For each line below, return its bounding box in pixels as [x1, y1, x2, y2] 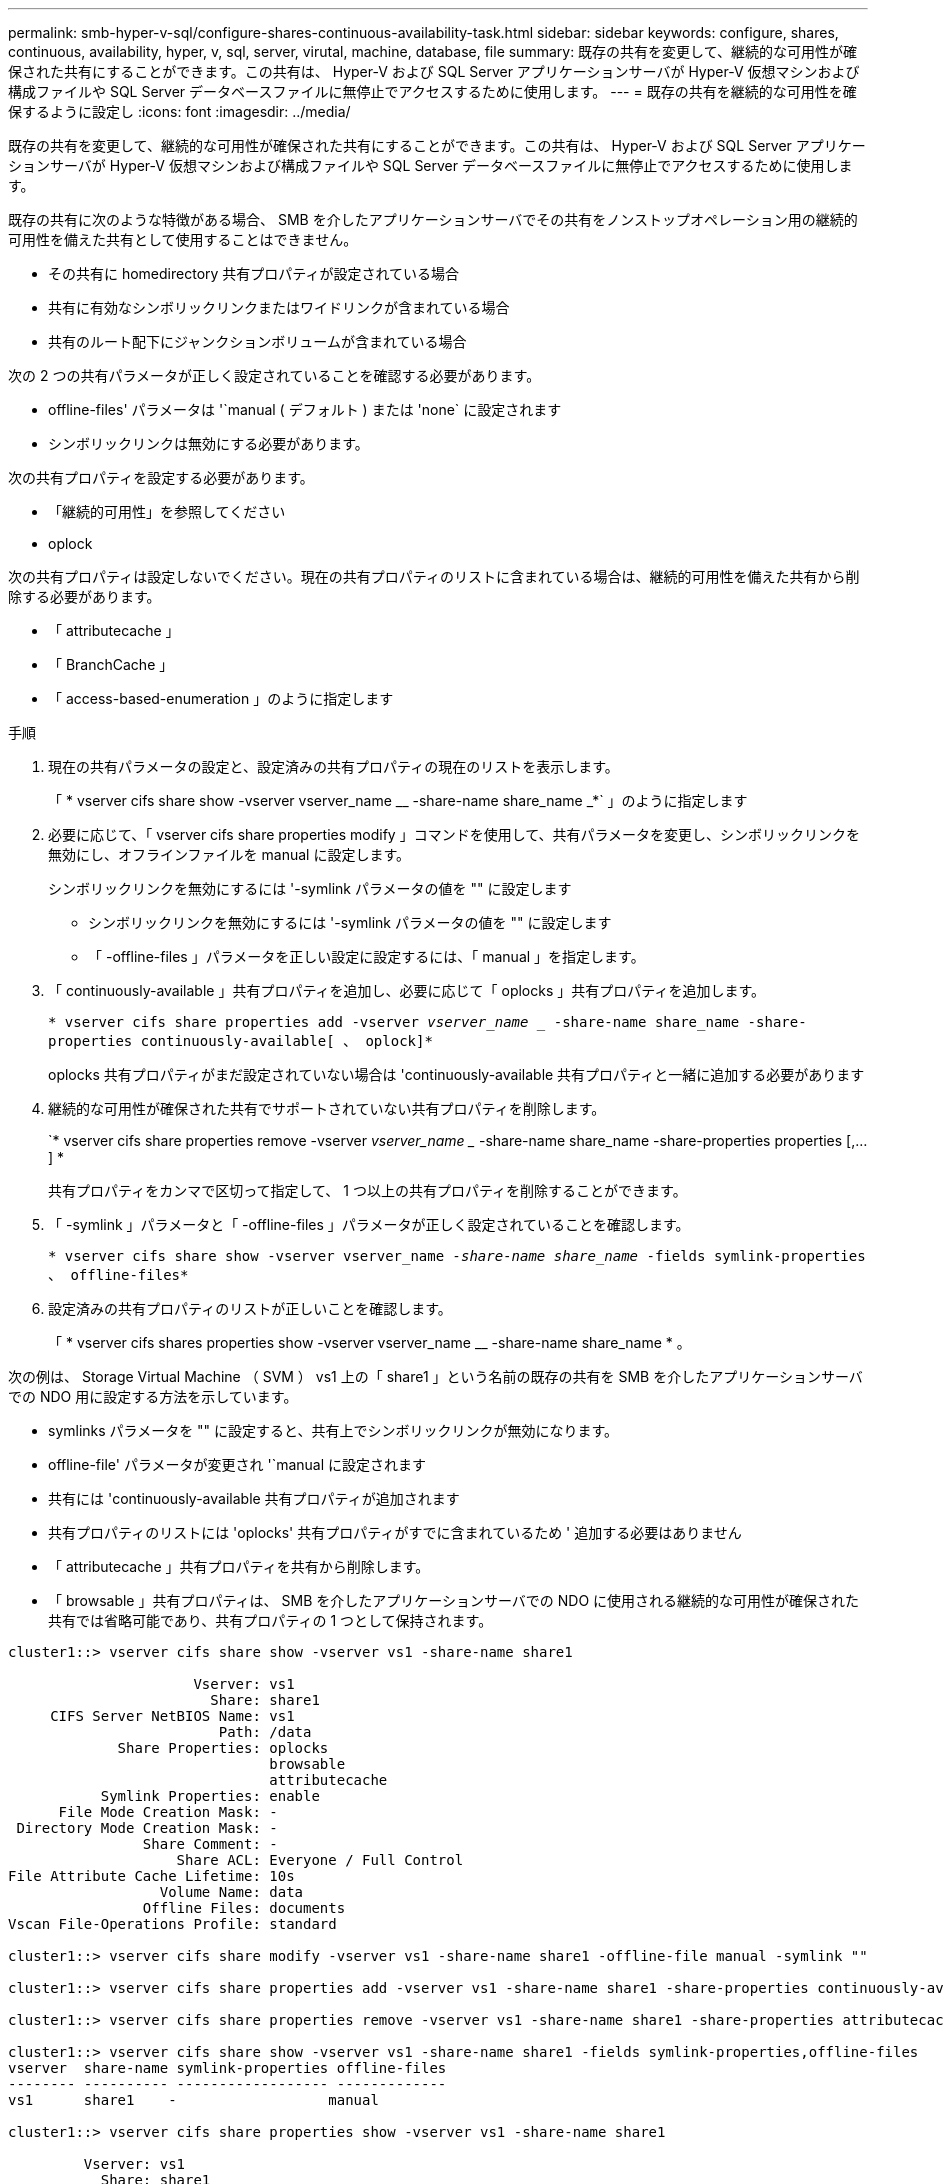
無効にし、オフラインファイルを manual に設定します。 [48, 846, 410, 863]
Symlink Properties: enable [100, 1788, 320, 1804]
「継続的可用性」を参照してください [48, 503, 286, 520]
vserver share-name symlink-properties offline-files [8, 2060, 447, 2076]
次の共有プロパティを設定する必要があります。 [8, 469, 314, 486]
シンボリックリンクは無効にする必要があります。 [48, 435, 369, 452]
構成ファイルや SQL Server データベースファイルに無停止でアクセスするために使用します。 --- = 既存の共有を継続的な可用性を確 [8, 83, 857, 100]
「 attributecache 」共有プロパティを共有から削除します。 [48, 1558, 430, 1575]
